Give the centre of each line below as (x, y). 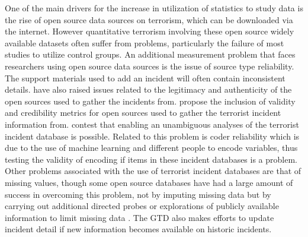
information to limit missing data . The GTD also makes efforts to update (139, 217)
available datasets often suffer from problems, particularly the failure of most (145, 42)
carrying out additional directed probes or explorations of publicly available (142, 206)
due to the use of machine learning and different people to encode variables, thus (151, 148)
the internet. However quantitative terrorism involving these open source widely (150, 31)
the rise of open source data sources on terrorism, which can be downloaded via (149, 19)
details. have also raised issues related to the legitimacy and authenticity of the (148, 89)
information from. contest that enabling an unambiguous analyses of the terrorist (152, 124)
